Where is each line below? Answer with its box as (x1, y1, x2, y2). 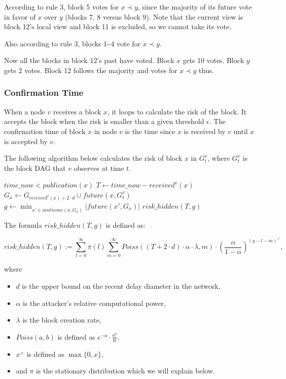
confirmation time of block (4, 125, 85, 136)
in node (94, 125, 117, 136)
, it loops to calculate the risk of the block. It (107, 106, 247, 116)
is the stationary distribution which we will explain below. (36, 365, 215, 376)
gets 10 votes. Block (182, 55, 244, 66)
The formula (4, 219, 42, 230)
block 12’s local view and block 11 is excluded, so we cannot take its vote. (4, 21, 232, 32)
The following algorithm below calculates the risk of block (4, 153, 182, 163)
